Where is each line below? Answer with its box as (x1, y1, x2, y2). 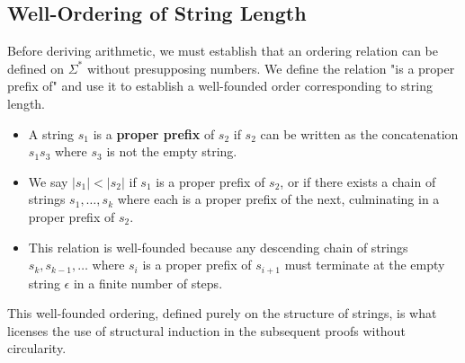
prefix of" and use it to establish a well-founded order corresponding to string (7, 76, 433, 95)
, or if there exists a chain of (280, 172, 436, 190)
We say (28, 172, 68, 190)
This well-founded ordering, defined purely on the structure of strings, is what (7, 304, 437, 323)
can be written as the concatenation (260, 124, 459, 143)
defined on (7, 58, 65, 77)
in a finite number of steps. (73, 273, 223, 292)
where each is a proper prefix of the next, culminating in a (117, 190, 440, 208)
